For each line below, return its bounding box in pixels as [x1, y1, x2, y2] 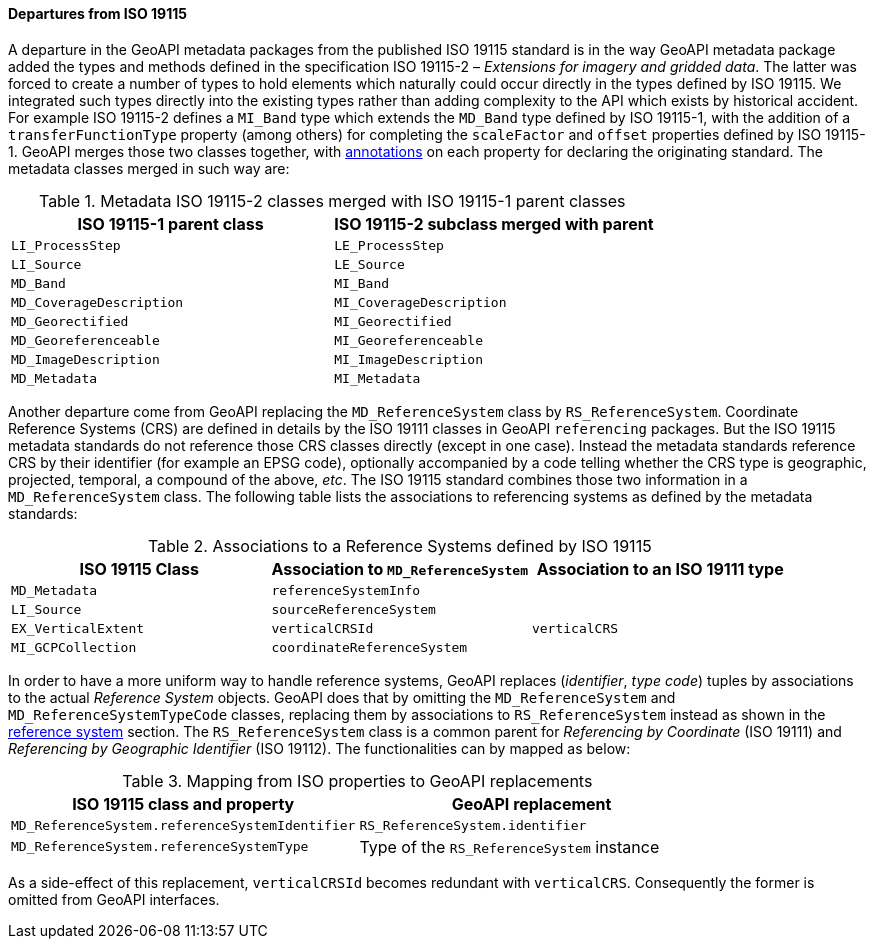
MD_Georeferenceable [11, 332, 160, 348]
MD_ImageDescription [11, 351, 160, 367]
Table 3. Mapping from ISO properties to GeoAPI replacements [122, 770, 593, 791]
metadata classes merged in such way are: [8, 159, 290, 177]
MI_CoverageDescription [334, 294, 507, 310]
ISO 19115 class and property [72, 793, 295, 814]
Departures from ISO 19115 [8, 5, 187, 22]
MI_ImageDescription [334, 351, 483, 367]
